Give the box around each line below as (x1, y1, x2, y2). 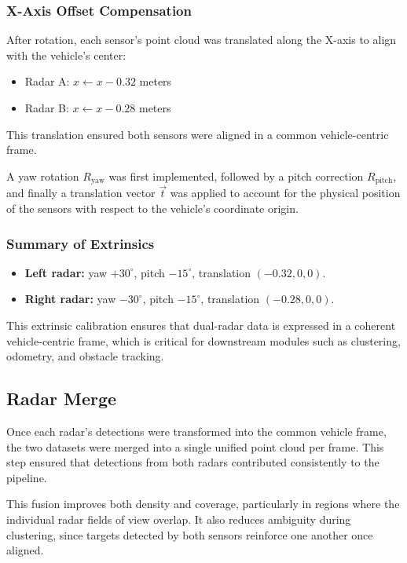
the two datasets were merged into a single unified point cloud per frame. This (6, 438, 384, 455)
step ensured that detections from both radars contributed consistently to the (6, 454, 379, 470)
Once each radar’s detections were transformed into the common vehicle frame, (6, 423, 387, 440)
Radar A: (24, 73, 70, 90)
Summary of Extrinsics (6, 233, 155, 253)
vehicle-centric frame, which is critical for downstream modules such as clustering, (6, 332, 401, 349)
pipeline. (6, 469, 47, 485)
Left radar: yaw (24, 264, 108, 280)
